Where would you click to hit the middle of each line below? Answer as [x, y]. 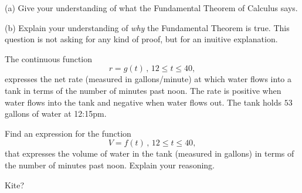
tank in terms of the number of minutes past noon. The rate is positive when [143, 90]
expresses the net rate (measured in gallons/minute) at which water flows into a [148, 79]
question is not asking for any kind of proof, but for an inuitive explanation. [141, 39]
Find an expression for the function [68, 133]
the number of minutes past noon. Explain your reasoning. [110, 165]
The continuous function [49, 58]
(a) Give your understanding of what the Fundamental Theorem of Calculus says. [151, 8]
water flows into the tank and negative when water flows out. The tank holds [143, 102]
